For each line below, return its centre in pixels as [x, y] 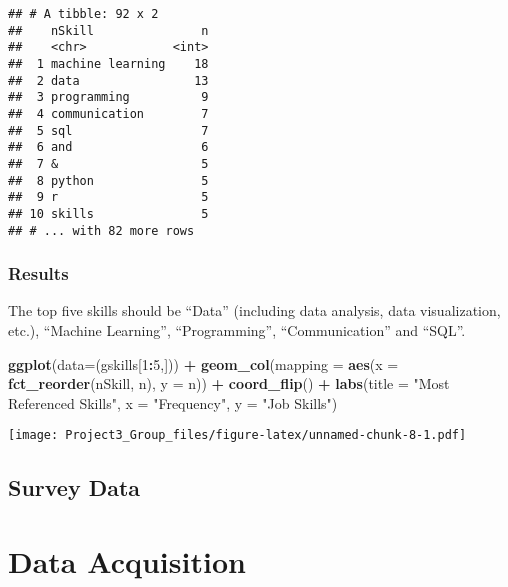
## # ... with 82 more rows [101, 230]
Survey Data [74, 487]
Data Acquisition [127, 561]
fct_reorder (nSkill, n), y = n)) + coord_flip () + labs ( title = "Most [229, 383]
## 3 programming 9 [108, 97]
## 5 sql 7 [108, 130]
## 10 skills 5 [108, 213]
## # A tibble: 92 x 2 [83, 14]
